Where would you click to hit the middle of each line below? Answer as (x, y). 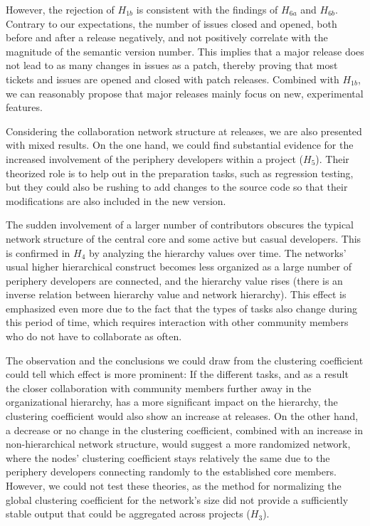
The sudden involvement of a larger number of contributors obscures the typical (180, 225)
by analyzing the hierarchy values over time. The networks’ (218, 252)
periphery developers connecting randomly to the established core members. (171, 472)
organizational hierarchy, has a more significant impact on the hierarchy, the (172, 402)
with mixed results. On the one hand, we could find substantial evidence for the (180, 145)
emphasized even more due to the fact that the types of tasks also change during (181, 308)
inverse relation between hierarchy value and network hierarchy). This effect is (176, 294)
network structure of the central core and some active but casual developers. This (184, 238)
